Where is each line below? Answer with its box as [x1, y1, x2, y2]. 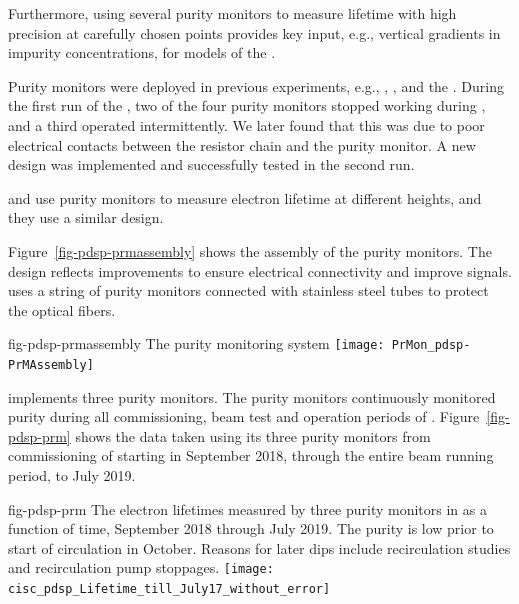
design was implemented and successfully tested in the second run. [8, 154, 415, 175]
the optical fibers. [8, 299, 116, 320]
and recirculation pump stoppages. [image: [8, 557, 274, 578]
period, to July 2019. [8, 465, 136, 485]
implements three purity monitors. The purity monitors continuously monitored [8, 386, 496, 407]
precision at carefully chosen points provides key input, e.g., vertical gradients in [8, 22, 501, 43]
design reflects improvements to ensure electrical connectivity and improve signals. [8, 260, 512, 281]
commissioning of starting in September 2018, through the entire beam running [8, 445, 494, 466]
